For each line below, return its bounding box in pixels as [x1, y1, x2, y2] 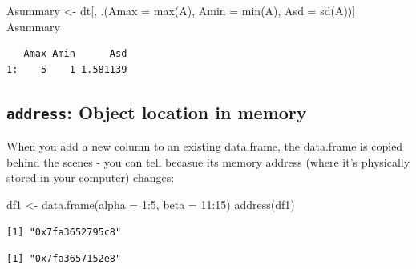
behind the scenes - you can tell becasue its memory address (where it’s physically [6, 153, 410, 170]
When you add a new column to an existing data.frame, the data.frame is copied [6, 138, 403, 155]
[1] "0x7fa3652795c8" [6, 226, 122, 238]
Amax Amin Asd [23, 48, 127, 60]
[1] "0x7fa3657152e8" [6, 253, 122, 265]
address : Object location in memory [6, 99, 307, 124]
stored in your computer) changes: [6, 169, 175, 186]
